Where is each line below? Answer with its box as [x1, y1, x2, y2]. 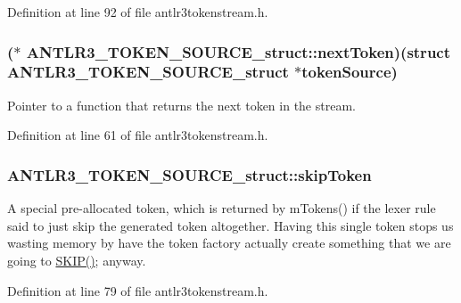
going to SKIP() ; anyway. [7, 250, 146, 269]
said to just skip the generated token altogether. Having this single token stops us [7, 216, 454, 234]
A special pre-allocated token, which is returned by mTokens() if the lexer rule [7, 199, 436, 217]
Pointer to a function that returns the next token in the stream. [7, 95, 356, 114]
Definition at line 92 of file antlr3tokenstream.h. [7, 3, 268, 20]
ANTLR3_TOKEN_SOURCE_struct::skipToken [7, 163, 372, 185]
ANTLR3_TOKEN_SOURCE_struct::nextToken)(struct [26, 40, 451, 62]
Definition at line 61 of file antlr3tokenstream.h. [7, 126, 268, 144]
